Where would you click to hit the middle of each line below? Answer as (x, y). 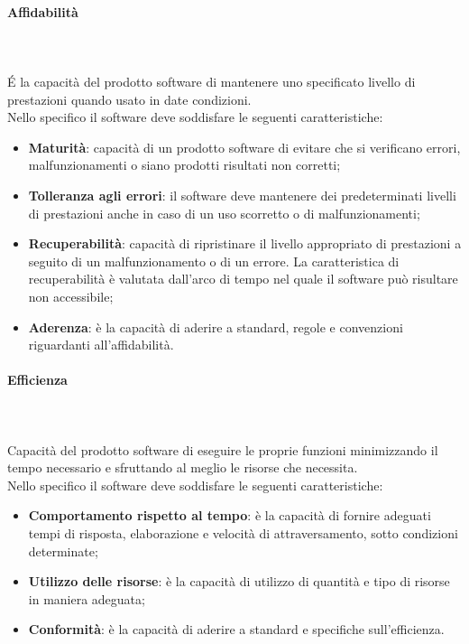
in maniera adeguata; (87, 598)
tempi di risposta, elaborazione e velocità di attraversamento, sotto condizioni (243, 533)
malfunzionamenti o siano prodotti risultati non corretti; (184, 165)
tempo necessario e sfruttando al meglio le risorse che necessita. (183, 467)
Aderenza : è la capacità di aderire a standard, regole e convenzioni (216, 327)
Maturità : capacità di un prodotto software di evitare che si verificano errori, (244, 147)
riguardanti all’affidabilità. (101, 345)
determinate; (63, 551)
